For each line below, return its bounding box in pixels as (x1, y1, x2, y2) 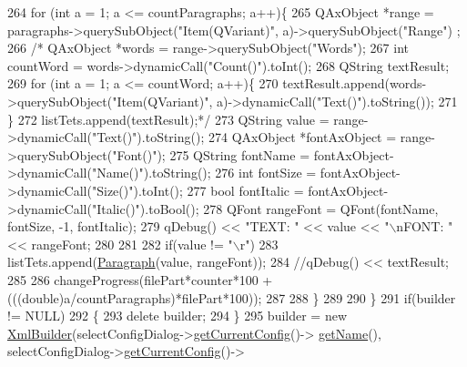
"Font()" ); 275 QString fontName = (112, 145, 310, 164)
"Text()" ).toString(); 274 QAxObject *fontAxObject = (91, 127, 397, 147)
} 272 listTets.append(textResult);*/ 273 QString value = (7, 109, 330, 128)
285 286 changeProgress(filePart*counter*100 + (7, 270, 273, 289)
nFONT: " (396, 217, 453, 236)
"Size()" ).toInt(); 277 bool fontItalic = (91, 180, 304, 199)
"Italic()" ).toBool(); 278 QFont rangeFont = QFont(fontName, (91, 199, 439, 218)
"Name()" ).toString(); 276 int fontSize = (91, 163, 317, 182)
